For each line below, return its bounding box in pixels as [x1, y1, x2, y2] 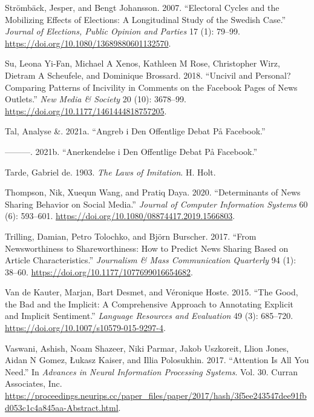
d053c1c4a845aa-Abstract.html [5, 401, 119, 413]
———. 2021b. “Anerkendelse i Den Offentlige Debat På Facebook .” [5, 145, 258, 157]
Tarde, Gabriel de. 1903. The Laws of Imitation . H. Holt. [5, 165, 216, 178]
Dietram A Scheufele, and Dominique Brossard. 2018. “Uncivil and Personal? [5, 68, 291, 81]
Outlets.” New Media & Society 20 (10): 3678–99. [5, 93, 186, 105]
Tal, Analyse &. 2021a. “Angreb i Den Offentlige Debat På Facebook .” [5, 125, 266, 137]
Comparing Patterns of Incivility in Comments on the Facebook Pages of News [5, 80, 298, 93]
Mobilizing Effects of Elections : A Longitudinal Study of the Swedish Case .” [5, 13, 286, 25]
